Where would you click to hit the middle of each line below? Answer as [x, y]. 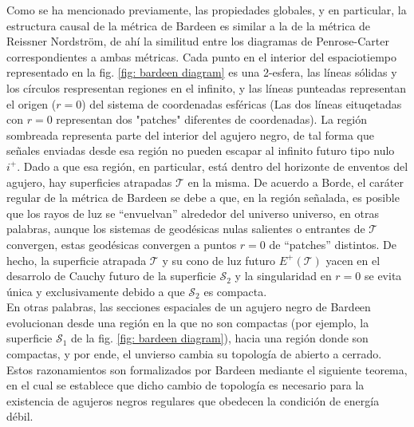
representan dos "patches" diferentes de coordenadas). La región [211, 119]
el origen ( [32, 103]
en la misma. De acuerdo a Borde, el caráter [296, 182]
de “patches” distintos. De [333, 244]
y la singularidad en [283, 276]
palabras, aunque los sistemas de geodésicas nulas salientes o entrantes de [186, 229]
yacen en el [353, 260]
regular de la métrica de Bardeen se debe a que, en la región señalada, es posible [203, 198]
